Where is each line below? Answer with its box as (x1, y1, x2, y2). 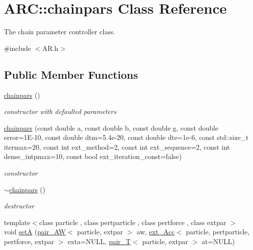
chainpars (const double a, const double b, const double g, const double (4, 122, 218, 133)
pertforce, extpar (4, 236, 54, 247)
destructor (4, 201, 34, 211)
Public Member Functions (4, 67, 138, 82)
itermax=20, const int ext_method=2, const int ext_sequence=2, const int (4, 141, 230, 152)
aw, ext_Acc (137, 227, 175, 237)
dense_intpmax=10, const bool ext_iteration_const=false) (4, 151, 182, 161)
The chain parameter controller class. (4, 26, 115, 37)
